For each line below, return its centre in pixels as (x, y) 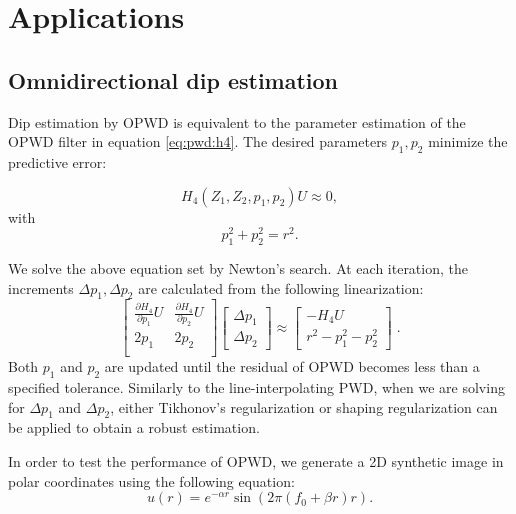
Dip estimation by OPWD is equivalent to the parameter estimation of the (237, 121)
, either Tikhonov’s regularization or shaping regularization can (304, 406)
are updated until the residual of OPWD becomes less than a (292, 366)
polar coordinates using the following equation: (151, 480)
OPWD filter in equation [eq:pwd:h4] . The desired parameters (198, 141)
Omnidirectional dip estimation (173, 79)
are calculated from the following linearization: (281, 287)
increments (41, 287)
